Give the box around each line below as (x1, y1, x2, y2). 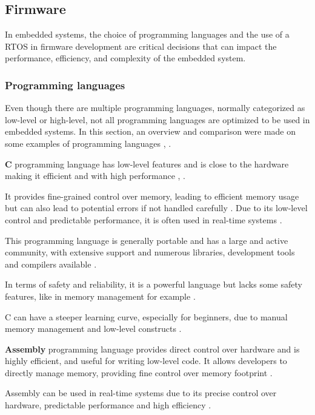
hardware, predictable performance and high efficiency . (5, 399, 211, 411)
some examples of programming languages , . (5, 137, 171, 149)
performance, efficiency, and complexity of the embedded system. (5, 52, 246, 64)
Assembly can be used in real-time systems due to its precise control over (5, 386, 277, 399)
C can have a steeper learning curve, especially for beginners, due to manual (5, 310, 288, 323)
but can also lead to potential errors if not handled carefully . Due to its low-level (5, 201, 308, 214)
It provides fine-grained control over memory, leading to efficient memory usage (5, 189, 299, 202)
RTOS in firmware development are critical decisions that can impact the (5, 39, 277, 52)
